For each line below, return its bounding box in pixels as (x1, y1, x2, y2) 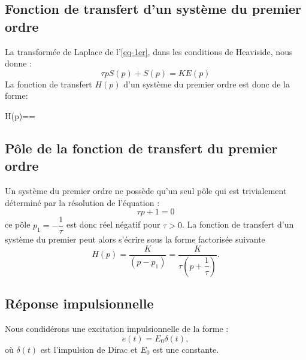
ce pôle (5, 218, 31, 231)
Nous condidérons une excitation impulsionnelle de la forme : (5, 322, 229, 335)
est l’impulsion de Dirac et (40, 343, 138, 355)
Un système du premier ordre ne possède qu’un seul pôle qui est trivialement (5, 184, 287, 197)
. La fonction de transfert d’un (181, 218, 294, 231)
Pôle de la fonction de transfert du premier (5, 138, 278, 157)
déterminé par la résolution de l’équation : (5, 196, 160, 208)
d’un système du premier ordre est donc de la (123, 77, 290, 90)
